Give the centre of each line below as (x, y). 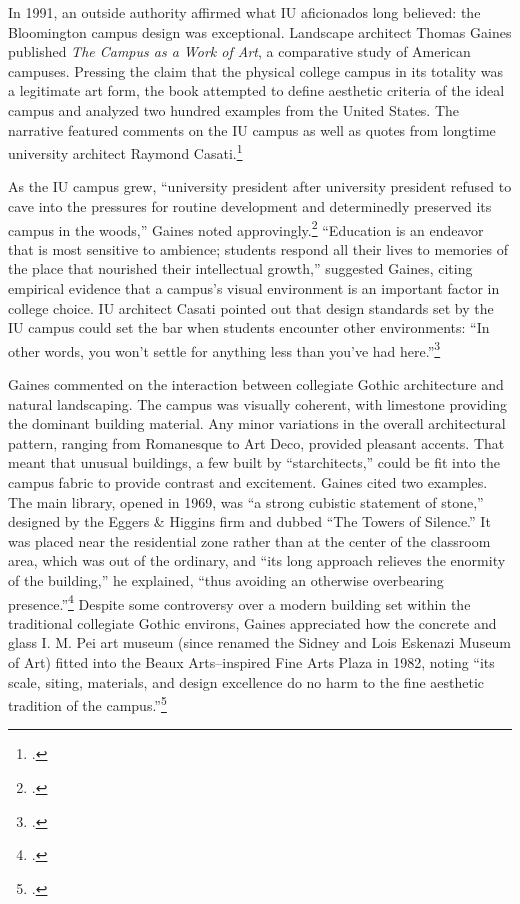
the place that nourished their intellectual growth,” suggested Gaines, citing (240, 268)
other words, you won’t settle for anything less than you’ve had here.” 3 (224, 349)
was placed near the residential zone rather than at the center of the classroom (249, 540)
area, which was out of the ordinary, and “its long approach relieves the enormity (257, 560)
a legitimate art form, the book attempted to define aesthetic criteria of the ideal (256, 90)
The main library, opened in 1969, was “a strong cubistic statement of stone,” (246, 501)
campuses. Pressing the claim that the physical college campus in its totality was (256, 70)
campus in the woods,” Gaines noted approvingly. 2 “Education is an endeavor (246, 228)
